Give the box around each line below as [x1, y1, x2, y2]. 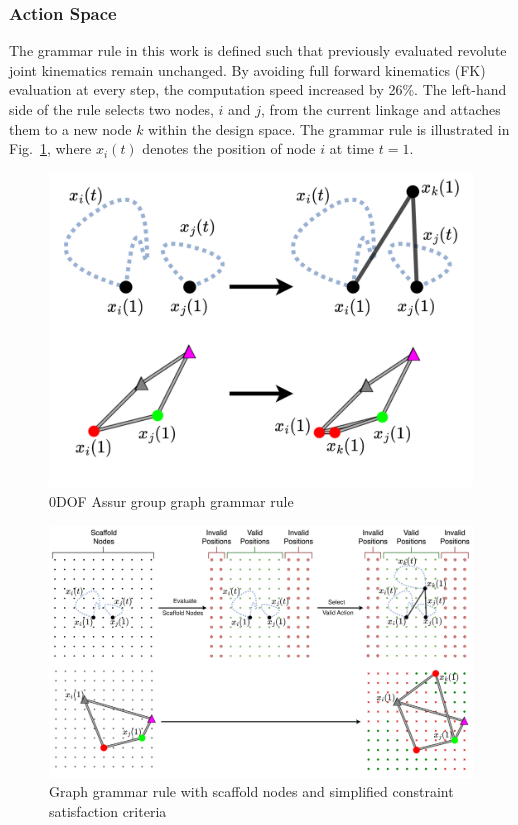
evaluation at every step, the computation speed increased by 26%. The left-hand [9, 79, 507, 100]
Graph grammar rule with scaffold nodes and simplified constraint [49, 781, 454, 802]
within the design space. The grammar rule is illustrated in [148, 118, 510, 139]
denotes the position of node [142, 138, 316, 159]
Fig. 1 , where [9, 138, 92, 159]
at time [329, 138, 375, 159]
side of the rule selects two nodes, [9, 99, 214, 119]
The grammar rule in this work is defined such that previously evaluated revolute [9, 40, 507, 61]
